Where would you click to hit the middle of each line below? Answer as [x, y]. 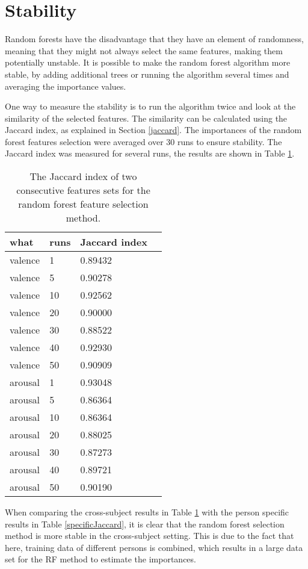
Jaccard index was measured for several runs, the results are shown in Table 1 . [150, 153]
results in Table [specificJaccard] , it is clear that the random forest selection [145, 524]
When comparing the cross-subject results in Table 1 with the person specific [147, 512]
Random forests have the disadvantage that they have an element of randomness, [154, 39]
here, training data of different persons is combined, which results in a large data [154, 547]
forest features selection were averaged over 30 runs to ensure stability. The [143, 141]
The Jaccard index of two [83, 176]
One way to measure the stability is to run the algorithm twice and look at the [150, 106]
